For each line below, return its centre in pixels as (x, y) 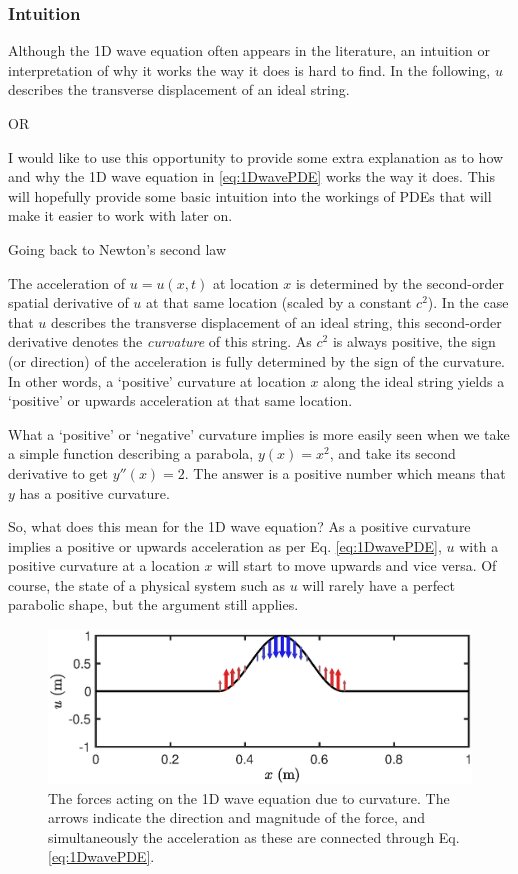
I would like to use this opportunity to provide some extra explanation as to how (256, 156)
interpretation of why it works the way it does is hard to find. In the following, (249, 69)
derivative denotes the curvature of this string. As (160, 341)
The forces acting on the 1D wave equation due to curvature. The (249, 797)
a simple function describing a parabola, (131, 453)
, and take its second (392, 453)
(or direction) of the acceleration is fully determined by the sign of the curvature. (257, 360)
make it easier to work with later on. (120, 215)
